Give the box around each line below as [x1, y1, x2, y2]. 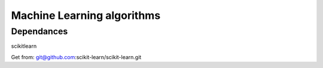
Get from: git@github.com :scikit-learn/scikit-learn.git [11, 53, 142, 60]
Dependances [11, 26, 68, 37]
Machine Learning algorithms [11, 9, 161, 22]
